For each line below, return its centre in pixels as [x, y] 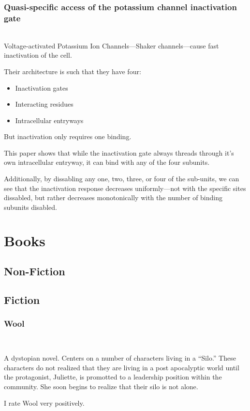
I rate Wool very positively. [44, 403]
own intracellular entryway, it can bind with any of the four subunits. [107, 162]
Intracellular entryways [49, 120]
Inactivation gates [42, 87]
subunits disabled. [30, 207]
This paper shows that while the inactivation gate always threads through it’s [119, 152]
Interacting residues [44, 104]
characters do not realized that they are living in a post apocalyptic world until [122, 367]
